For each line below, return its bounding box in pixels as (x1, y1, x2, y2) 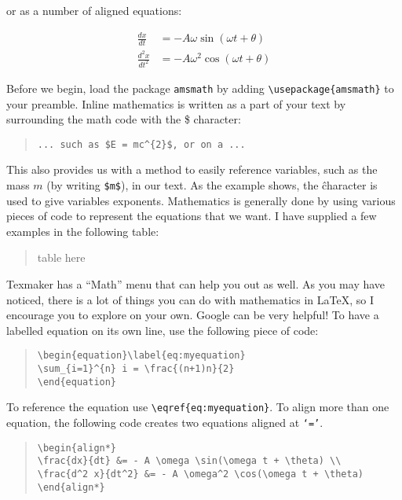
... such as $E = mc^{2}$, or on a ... (37, 138, 246, 150)
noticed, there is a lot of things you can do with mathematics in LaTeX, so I (6, 291, 374, 307)
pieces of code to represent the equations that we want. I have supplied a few (6, 208, 377, 224)
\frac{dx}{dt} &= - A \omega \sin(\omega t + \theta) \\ (37, 455, 342, 467)
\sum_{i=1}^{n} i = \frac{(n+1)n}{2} (37, 363, 235, 375)
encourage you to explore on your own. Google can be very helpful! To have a (6, 307, 379, 323)
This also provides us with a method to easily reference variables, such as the (6, 161, 378, 178)
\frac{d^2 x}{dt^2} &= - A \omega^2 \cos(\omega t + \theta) (37, 469, 364, 480)
